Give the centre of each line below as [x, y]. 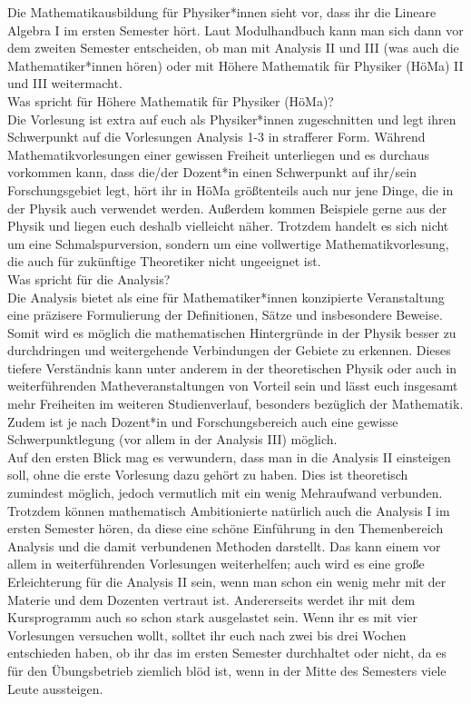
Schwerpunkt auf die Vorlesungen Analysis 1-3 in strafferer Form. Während [216, 137]
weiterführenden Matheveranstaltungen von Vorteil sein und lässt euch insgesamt [233, 386]
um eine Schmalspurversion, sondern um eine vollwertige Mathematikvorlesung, [228, 243]
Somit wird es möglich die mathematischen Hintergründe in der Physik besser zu [232, 332]
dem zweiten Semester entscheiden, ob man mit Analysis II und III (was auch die [233, 48]
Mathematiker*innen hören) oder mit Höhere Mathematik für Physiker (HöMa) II [235, 65]
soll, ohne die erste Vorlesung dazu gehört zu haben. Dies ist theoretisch [208, 475]
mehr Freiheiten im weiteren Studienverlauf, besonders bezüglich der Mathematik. [235, 404]
